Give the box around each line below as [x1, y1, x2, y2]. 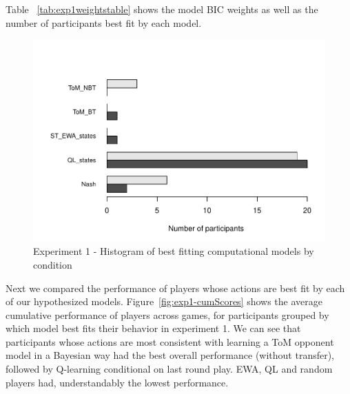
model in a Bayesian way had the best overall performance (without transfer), [6, 348, 335, 362]
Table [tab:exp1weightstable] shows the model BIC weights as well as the [6, 2, 318, 16]
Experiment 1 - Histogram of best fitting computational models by [33, 244, 314, 258]
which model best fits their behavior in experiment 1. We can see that [6, 321, 301, 335]
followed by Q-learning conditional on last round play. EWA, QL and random [6, 362, 333, 376]
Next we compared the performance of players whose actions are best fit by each [6, 280, 345, 295]
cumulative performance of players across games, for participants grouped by [6, 307, 329, 322]
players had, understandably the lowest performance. [6, 375, 229, 389]
